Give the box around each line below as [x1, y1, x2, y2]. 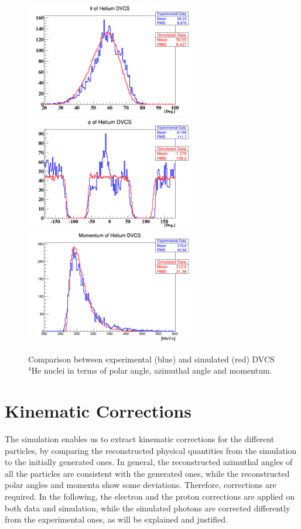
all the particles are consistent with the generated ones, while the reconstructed [5, 467, 290, 479]
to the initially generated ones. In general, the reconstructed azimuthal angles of [5, 456, 293, 468]
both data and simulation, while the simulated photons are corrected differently [5, 501, 290, 514]
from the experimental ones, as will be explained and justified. [5, 513, 228, 525]
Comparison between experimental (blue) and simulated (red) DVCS [28, 352, 275, 365]
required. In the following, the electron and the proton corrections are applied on [5, 490, 295, 502]
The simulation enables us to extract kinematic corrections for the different [5, 433, 275, 445]
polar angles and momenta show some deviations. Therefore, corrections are [5, 479, 276, 491]
